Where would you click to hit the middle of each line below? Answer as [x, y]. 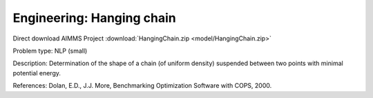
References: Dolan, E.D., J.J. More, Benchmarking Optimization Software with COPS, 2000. [142, 86]
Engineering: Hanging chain [94, 18]
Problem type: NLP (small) [50, 51]
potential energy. [37, 73]
